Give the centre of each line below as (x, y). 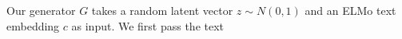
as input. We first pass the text (148, 25)
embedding (33, 25)
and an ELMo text (350, 10)
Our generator (41, 10)
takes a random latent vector (162, 10)
